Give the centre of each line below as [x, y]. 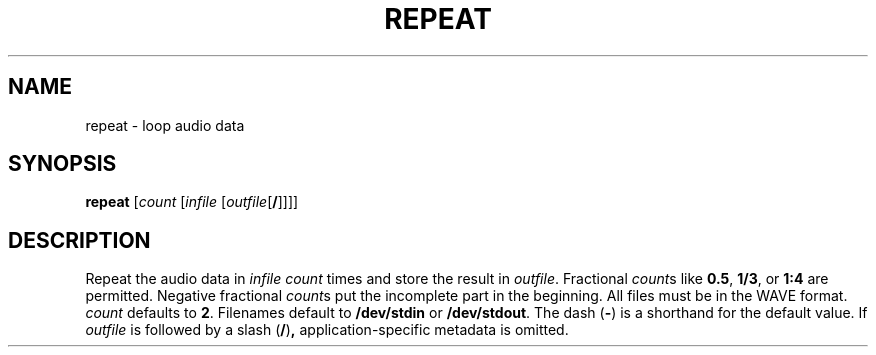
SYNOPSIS [62, 164]
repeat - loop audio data [165, 125]
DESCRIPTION [79, 240]
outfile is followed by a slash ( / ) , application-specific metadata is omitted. [327, 330]
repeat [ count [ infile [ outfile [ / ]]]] [192, 202]
